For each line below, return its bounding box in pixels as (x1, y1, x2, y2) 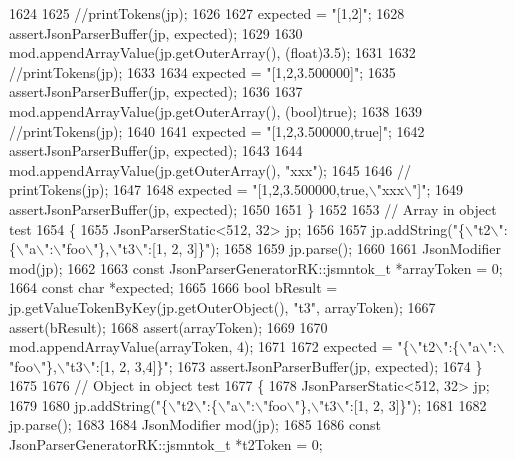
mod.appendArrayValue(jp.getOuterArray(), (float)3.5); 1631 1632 (9, 42, 416, 63)
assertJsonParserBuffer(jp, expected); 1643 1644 (9, 140, 303, 161)
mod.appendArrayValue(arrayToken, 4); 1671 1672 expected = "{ (9, 336, 410, 357)
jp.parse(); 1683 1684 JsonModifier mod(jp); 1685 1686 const (9, 414, 381, 435)
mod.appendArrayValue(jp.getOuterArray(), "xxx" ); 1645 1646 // (9, 159, 411, 180)
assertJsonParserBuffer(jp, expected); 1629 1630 (9, 22, 303, 43)
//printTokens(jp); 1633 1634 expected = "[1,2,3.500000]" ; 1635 (9, 61, 396, 82)
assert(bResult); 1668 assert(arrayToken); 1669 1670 (9, 316, 328, 337)
